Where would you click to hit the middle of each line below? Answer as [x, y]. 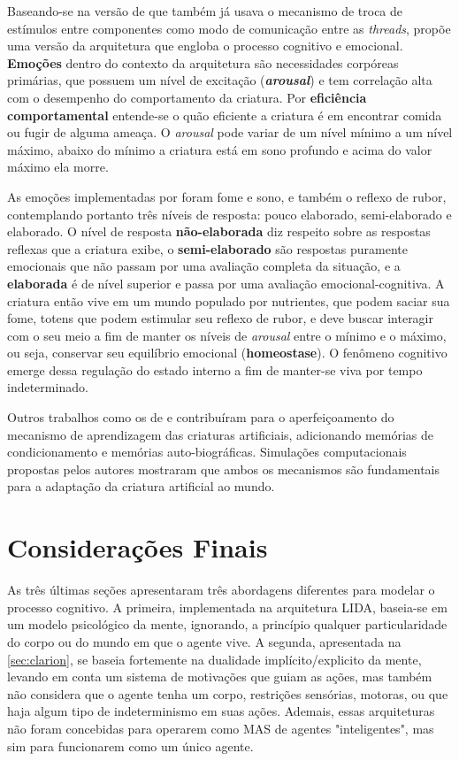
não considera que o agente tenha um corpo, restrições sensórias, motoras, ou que [228, 693]
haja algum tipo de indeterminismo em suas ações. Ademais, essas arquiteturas [221, 711]
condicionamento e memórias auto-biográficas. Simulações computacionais [207, 452]
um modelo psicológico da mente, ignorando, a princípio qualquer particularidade [227, 624]
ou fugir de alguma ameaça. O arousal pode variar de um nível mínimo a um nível [230, 132]
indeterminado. [48, 387]
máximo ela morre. [58, 167]
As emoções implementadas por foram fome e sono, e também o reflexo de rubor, [227, 196]
